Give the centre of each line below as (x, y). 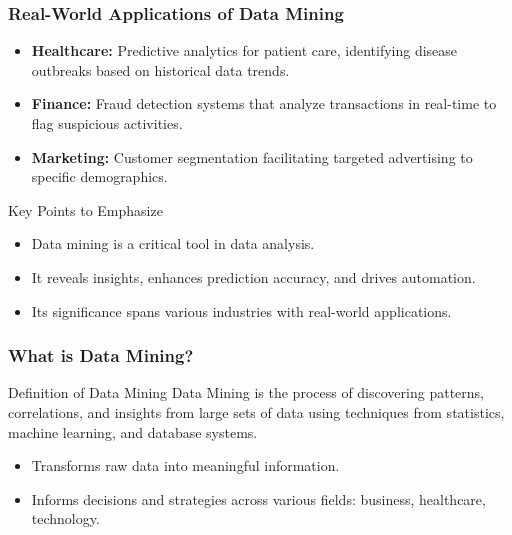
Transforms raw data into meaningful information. (185, 465)
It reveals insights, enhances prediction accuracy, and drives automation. (253, 276)
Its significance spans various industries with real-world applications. (241, 310)
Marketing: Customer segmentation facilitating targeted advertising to (252, 156)
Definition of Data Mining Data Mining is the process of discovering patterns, (246, 392)
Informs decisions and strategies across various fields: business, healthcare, (258, 498)
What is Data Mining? (101, 355)
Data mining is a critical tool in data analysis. (173, 243)
